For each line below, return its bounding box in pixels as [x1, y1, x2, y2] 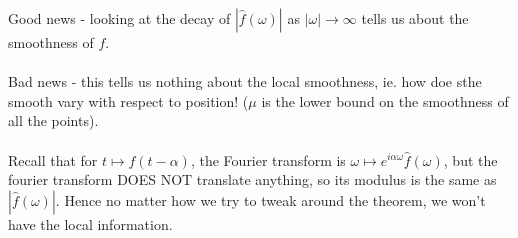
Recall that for [8, 149, 98, 170]
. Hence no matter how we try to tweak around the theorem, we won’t [55, 189, 486, 210]
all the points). [8, 110, 99, 131]
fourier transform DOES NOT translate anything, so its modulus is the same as [8, 169, 497, 190]
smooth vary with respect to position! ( [8, 90, 249, 111]
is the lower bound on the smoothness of [261, 90, 509, 111]
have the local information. [8, 213, 173, 234]
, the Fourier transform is [190, 149, 346, 170]
